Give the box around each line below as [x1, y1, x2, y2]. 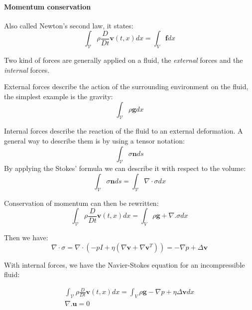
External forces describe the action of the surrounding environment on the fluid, [4, 81, 249, 92]
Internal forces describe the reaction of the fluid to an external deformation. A [4, 126, 243, 136]
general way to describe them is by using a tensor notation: [4, 135, 185, 146]
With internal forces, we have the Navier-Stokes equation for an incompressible [4, 259, 245, 270]
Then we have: [4, 232, 48, 243]
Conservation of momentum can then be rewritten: [4, 197, 159, 208]
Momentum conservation [4, 1, 91, 11]
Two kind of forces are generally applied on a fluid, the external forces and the [4, 55, 243, 65]
